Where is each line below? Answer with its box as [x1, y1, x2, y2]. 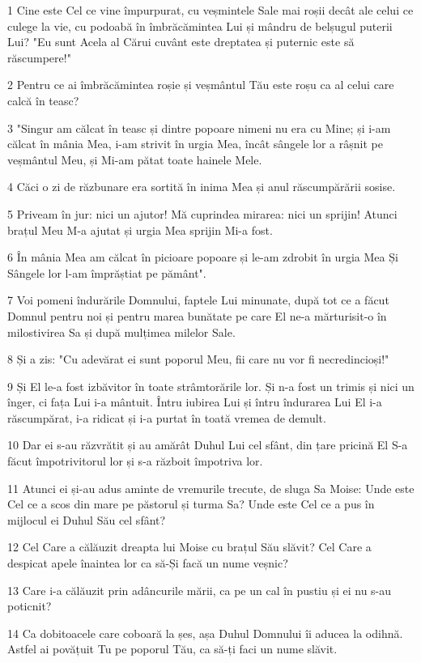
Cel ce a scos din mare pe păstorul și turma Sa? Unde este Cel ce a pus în [7, 495, 375, 512]
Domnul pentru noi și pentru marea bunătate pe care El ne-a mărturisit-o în [7, 307, 387, 324]
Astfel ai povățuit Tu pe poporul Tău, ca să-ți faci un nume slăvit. [7, 640, 338, 657]
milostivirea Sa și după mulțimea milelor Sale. [7, 323, 236, 340]
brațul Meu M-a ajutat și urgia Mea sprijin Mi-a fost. [7, 221, 273, 238]
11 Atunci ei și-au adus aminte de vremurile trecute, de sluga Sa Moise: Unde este [7, 479, 415, 496]
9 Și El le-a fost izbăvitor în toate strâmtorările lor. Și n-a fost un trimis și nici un [7, 377, 415, 394]
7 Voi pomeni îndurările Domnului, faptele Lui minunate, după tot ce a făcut [7, 291, 389, 308]
